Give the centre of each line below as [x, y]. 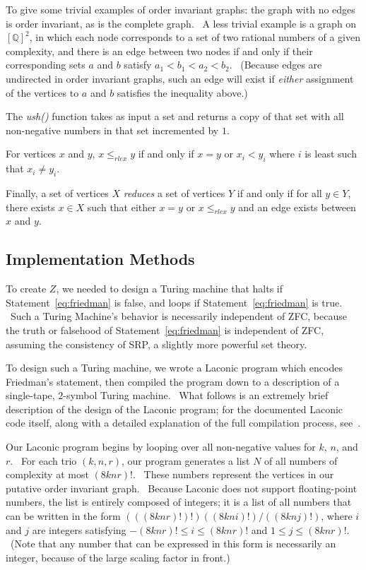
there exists [30, 207]
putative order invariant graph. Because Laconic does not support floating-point [182, 488]
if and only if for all [279, 192]
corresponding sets [46, 65]
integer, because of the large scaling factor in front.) [118, 557]
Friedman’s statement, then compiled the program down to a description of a [173, 381]
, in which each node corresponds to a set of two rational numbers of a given [195, 37]
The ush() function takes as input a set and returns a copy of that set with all [175, 116]
